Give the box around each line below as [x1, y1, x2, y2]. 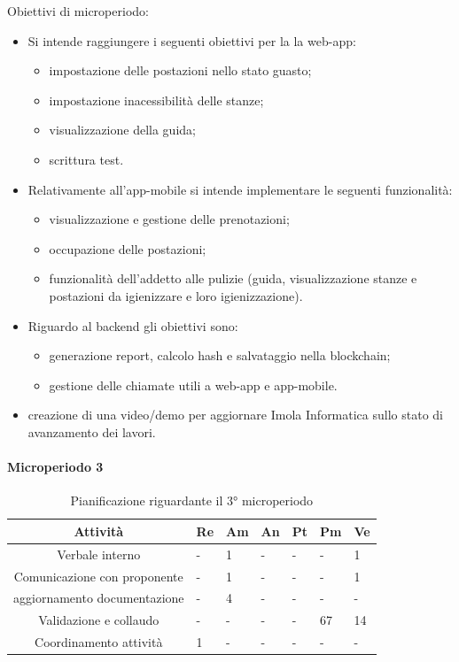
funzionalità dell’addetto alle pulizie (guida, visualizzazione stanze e [49, 269, 417, 288]
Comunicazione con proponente [13, 566, 183, 585]
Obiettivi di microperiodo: [7, 2, 149, 19]
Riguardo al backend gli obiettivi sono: [27, 316, 238, 335]
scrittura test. [49, 150, 124, 168]
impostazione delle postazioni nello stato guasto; [49, 61, 312, 80]
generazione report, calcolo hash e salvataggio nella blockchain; [49, 346, 391, 365]
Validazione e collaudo [38, 611, 159, 629]
